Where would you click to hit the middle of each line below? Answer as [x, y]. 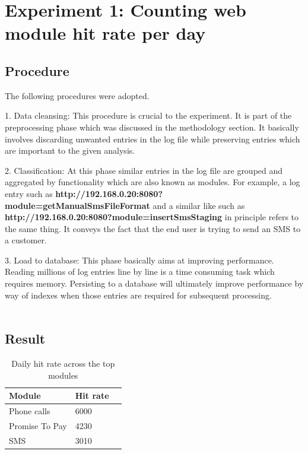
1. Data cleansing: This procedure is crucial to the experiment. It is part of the [148, 115]
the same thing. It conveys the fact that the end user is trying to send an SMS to [153, 228]
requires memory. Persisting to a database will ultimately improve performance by [154, 283]
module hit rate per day [105, 33]
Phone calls [30, 411]
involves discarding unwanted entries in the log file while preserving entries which [153, 139]
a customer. [26, 240]
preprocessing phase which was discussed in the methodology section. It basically [152, 127]
